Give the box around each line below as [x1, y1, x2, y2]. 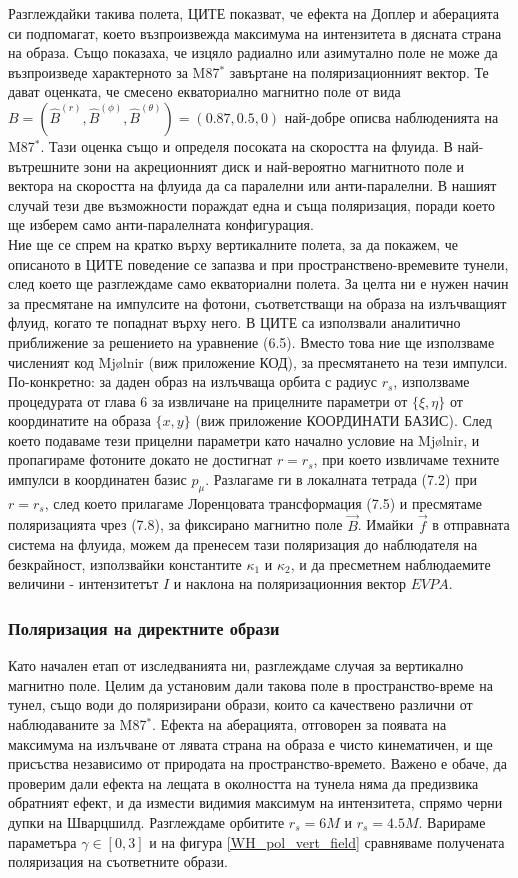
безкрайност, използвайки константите [8, 553, 242, 574]
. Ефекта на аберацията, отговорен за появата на [152, 714, 447, 735]
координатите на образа [8, 410, 151, 431]
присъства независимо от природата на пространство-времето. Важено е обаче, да [8, 753, 507, 774]
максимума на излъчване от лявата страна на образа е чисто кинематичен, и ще [8, 733, 493, 754]
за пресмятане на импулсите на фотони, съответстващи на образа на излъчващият [8, 292, 507, 313]
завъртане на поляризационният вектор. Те [229, 61, 489, 82]
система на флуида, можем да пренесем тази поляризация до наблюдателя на [8, 534, 478, 555]
